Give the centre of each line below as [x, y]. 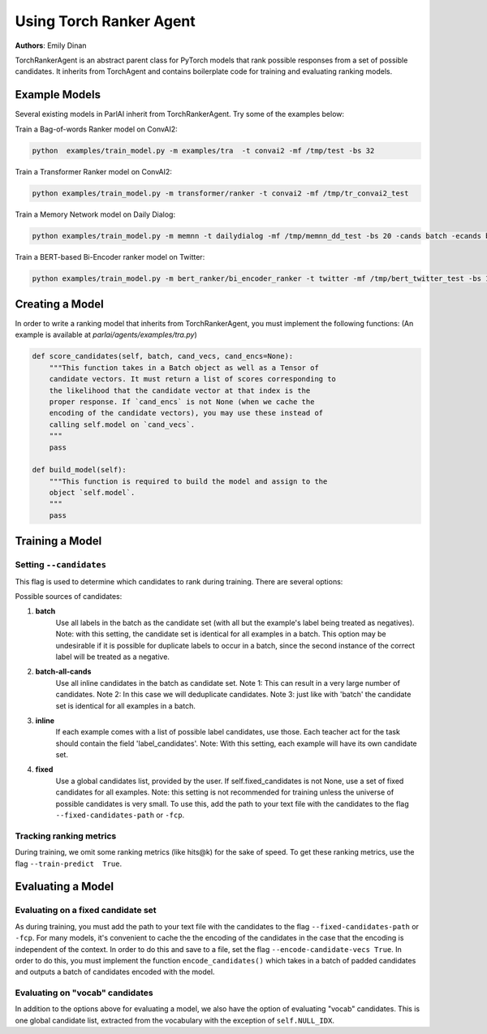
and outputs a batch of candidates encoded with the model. [115, 972]
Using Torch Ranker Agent [106, 21]
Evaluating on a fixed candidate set [86, 911]
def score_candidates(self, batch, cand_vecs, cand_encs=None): [163, 356]
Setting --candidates [61, 565]
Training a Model [58, 541]
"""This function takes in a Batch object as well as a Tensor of [184, 368]
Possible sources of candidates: [69, 596]
